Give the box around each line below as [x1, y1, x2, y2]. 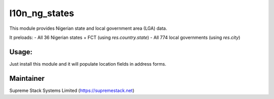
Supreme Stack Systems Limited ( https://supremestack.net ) [9, 87, 134, 93]
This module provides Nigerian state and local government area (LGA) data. [9, 25, 167, 31]
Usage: [9, 47, 33, 56]
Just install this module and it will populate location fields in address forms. [9, 61, 167, 67]
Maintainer [9, 74, 45, 83]
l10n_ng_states [9, 8, 75, 19]
